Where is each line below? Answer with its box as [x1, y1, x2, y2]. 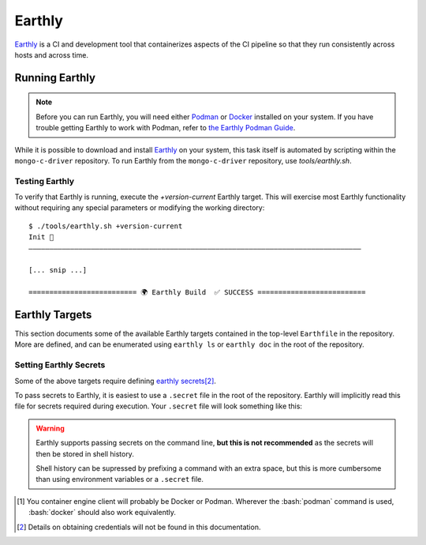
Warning [35, 423, 65, 433]
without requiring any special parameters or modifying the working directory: [14, 203, 265, 212]
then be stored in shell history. [35, 449, 134, 458]
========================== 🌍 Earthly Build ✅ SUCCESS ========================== [28, 288, 366, 297]
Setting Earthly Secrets [14, 359, 106, 370]
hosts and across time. [14, 50, 88, 59]
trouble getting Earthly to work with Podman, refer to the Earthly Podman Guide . [35, 123, 296, 133]
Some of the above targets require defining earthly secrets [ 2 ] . [14, 376, 217, 385]
